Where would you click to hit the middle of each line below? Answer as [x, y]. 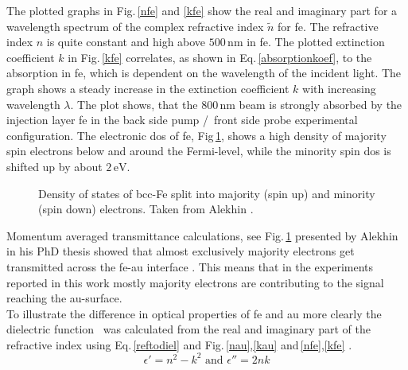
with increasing [339, 88]
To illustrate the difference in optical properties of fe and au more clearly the [194, 313]
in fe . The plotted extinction [316, 42]
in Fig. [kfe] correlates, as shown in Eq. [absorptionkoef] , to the [220, 57]
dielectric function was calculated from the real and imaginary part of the [189, 329]
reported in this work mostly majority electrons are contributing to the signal [195, 282]
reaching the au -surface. [64, 298]
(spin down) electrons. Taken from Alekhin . [146, 209]
